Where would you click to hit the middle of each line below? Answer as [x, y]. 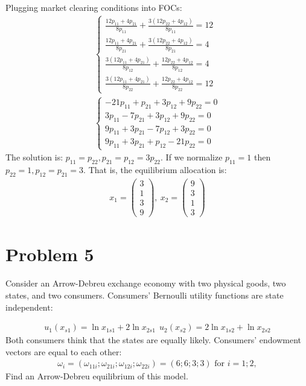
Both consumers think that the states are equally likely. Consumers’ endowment [153, 340]
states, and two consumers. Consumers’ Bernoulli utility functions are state [145, 295]
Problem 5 [50, 254]
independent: [29, 307]
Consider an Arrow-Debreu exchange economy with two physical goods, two [146, 283]
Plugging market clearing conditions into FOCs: [94, 7]
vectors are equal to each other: [64, 351]
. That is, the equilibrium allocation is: [155, 170]
